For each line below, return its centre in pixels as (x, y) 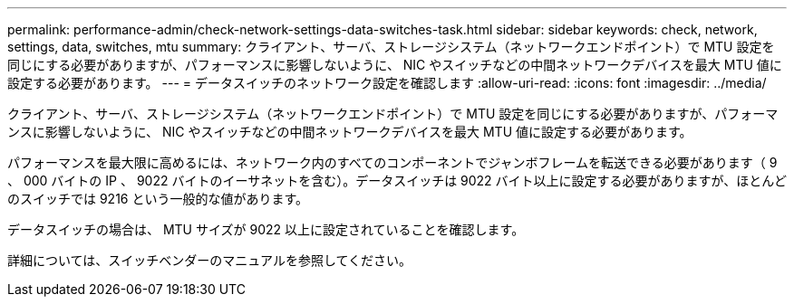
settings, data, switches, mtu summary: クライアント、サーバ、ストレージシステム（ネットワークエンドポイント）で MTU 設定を (391, 47)
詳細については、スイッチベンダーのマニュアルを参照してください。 (210, 260)
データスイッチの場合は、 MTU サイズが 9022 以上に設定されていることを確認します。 (266, 229)
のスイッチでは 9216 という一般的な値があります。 (158, 199)
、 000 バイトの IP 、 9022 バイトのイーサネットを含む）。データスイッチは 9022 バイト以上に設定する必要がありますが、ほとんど (397, 180)
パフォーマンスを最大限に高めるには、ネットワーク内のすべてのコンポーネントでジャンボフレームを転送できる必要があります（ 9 (392, 162)
